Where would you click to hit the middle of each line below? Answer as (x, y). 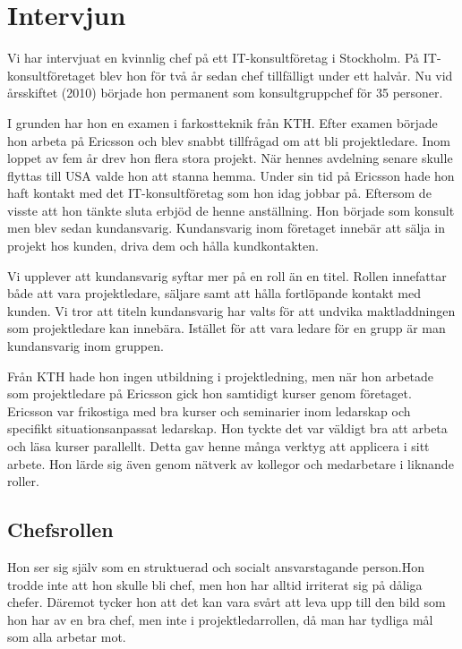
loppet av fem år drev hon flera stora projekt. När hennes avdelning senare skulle (230, 158)
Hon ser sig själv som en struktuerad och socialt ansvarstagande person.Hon (216, 566)
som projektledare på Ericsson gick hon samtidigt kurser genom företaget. (210, 393)
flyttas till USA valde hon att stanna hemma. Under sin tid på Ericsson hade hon (231, 175)
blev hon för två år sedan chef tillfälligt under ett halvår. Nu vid (276, 75)
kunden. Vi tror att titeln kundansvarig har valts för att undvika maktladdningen (231, 310)
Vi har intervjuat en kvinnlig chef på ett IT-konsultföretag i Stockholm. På (214, 58)
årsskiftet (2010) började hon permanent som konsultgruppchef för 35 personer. (225, 93)
